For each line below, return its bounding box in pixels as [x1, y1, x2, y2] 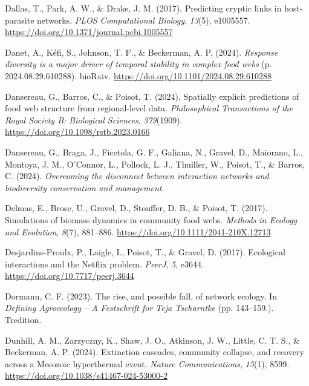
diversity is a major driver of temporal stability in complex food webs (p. [5, 57, 272, 70]
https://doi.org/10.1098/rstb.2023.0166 [5, 125, 150, 138]
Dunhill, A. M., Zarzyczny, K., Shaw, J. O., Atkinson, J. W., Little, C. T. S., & [5, 333, 300, 346]
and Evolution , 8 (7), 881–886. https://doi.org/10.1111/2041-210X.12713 [5, 225, 271, 238]
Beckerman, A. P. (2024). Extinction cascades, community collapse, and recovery [5, 345, 304, 358]
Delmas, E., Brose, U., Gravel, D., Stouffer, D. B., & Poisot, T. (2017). [5, 201, 268, 214]
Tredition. [5, 313, 42, 326]
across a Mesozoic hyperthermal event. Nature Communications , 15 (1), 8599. [5, 357, 290, 370]
